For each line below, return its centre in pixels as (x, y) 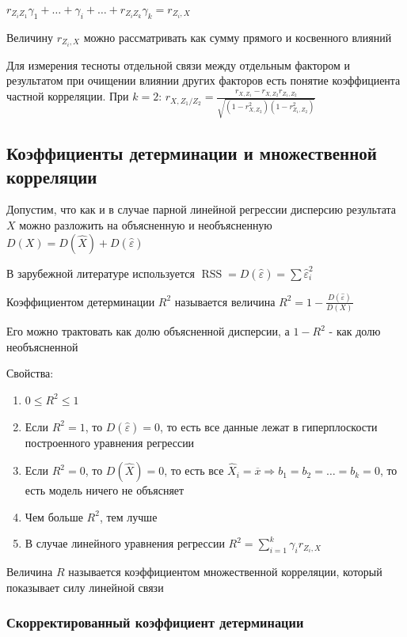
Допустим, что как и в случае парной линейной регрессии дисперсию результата (202, 209)
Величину (30, 37)
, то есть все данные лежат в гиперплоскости (269, 426)
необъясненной (42, 346)
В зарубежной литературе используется (101, 273)
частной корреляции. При (68, 96)
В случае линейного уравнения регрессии (125, 543)
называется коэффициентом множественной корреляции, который (225, 572)
